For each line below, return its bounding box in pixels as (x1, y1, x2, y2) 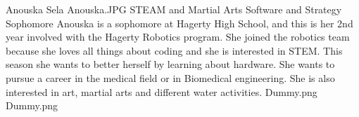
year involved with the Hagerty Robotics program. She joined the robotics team (6, 29, 350, 44)
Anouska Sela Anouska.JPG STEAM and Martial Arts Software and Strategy (6, 2, 342, 16)
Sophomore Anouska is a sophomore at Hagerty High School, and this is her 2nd (6, 15, 353, 30)
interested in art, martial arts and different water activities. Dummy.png (6, 84, 317, 99)
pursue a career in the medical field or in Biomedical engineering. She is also (6, 70, 335, 85)
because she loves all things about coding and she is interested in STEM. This (6, 43, 343, 57)
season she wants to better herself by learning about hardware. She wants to (6, 57, 335, 71)
